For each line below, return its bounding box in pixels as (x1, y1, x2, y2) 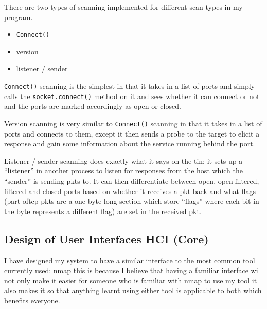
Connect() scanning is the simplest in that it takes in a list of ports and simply (4, 81, 255, 91)
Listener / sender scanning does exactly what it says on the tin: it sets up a (4, 155, 243, 166)
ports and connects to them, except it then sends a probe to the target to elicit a (4, 128, 260, 139)
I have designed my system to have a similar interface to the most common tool (4, 255, 255, 265)
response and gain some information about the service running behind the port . (4, 138, 255, 149)
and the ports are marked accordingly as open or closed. (4, 101, 181, 111)
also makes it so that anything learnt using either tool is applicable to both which (4, 285, 262, 296)
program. (4, 11, 33, 22)
